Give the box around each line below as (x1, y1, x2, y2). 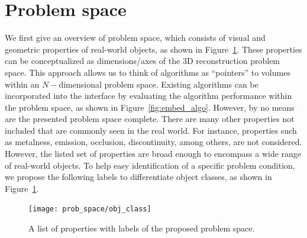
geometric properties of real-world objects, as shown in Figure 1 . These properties (5, 43, 302, 55)
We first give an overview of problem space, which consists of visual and (5, 31, 266, 44)
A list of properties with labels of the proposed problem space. (28, 222, 255, 234)
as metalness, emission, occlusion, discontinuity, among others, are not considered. (5, 136, 302, 148)
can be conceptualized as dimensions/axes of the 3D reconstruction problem (5, 54, 280, 67)
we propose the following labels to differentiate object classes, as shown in (5, 171, 272, 183)
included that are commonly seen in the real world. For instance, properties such (5, 124, 297, 136)
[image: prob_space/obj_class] (28, 205, 151, 214)
